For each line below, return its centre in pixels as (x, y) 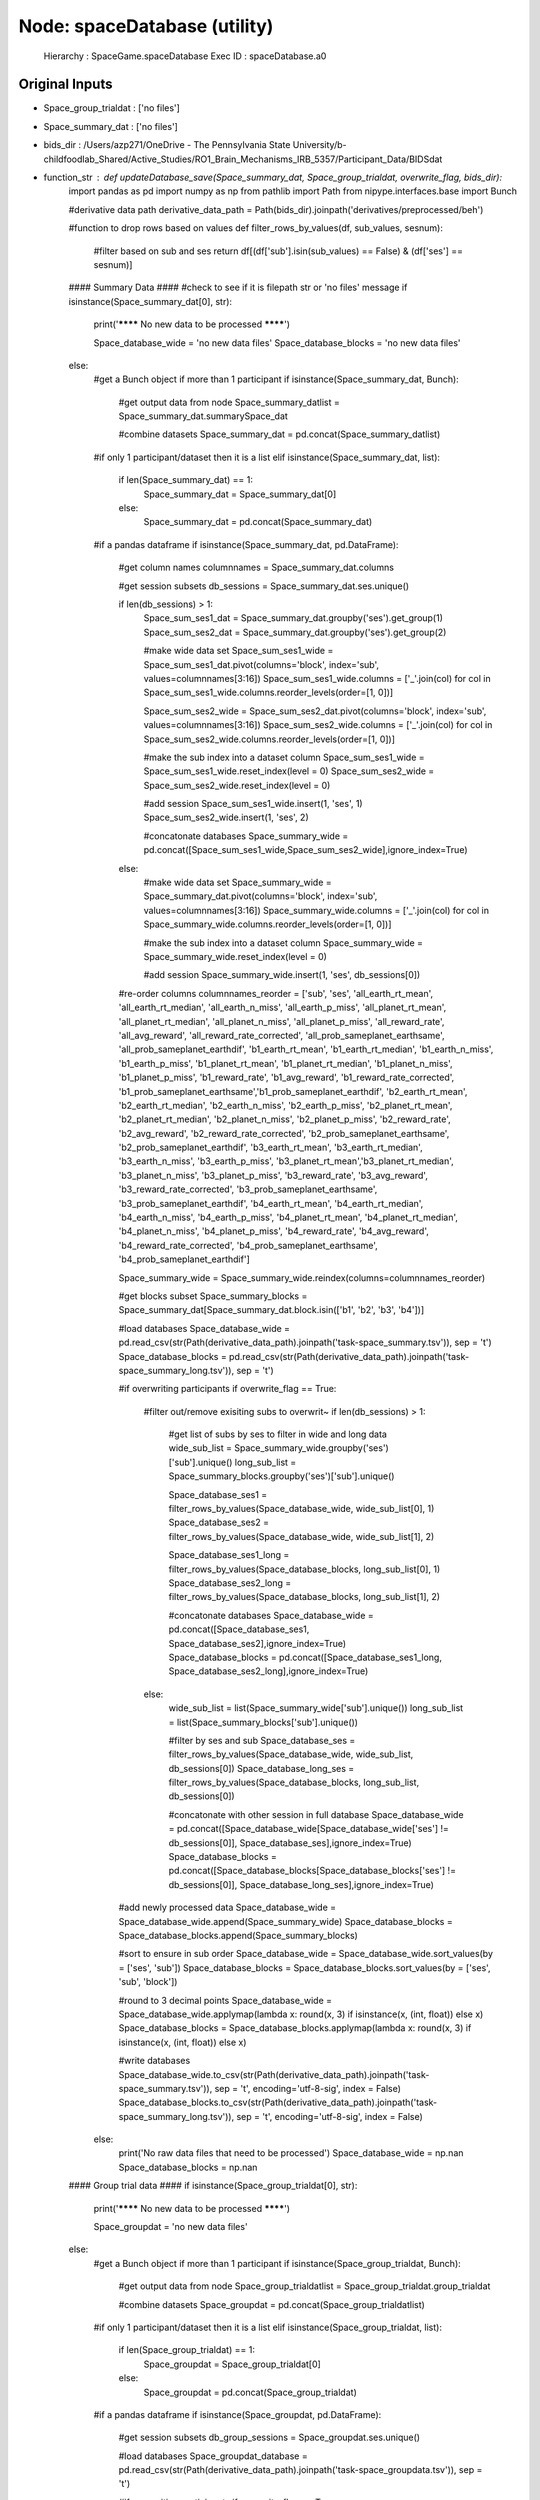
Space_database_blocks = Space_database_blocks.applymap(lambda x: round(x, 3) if (295, 2028)
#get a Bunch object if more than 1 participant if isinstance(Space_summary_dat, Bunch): (276, 379)
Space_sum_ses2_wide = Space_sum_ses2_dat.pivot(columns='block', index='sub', (315, 711)
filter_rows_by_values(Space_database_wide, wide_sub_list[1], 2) (301, 1536)
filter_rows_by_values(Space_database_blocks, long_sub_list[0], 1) (304, 1569)
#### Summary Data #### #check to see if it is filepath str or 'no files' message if (238, 287)
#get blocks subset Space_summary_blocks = (213, 1296)
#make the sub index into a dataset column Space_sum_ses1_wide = (284, 757)
